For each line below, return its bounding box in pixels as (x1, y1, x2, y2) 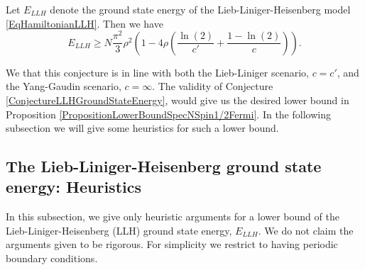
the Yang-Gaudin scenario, (6, 79, 121, 94)
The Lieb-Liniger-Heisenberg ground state (6, 155, 322, 177)
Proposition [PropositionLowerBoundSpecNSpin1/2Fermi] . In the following (6, 106, 331, 121)
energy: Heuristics (6, 176, 141, 198)
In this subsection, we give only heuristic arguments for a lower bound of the (6, 209, 339, 224)
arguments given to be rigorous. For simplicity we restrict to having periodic (6, 237, 338, 252)
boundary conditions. (6, 251, 98, 266)
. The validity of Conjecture (152, 79, 273, 94)
